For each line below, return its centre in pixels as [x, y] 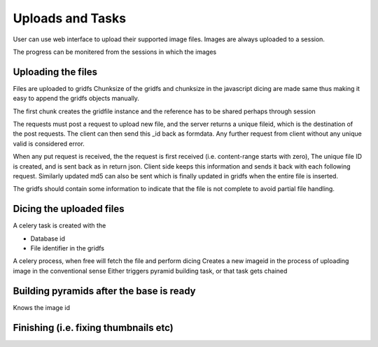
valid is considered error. [49, 143]
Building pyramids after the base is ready [104, 291]
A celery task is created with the [59, 226]
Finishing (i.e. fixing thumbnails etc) [93, 328]
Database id [48, 239]
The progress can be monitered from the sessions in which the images [115, 52]
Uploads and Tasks [69, 18]
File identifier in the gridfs [68, 248]
